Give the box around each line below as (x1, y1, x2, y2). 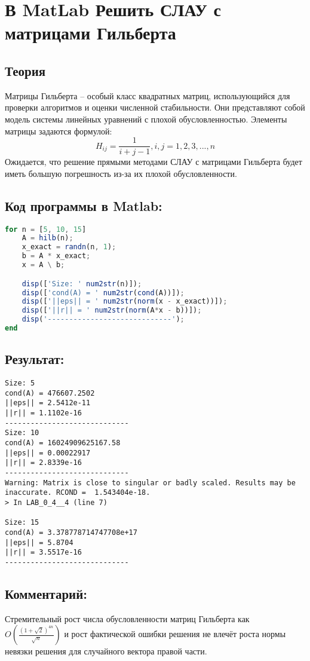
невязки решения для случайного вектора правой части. (5, 645, 207, 657)
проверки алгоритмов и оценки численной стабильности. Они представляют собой (5, 101, 305, 114)
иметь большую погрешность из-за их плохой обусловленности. (5, 167, 237, 179)
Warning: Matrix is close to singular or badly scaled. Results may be (5, 478, 296, 487)
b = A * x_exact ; (22, 252, 91, 261)
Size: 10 (5, 429, 39, 437)
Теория (5, 61, 46, 79)
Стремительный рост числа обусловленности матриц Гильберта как (5, 612, 250, 625)
